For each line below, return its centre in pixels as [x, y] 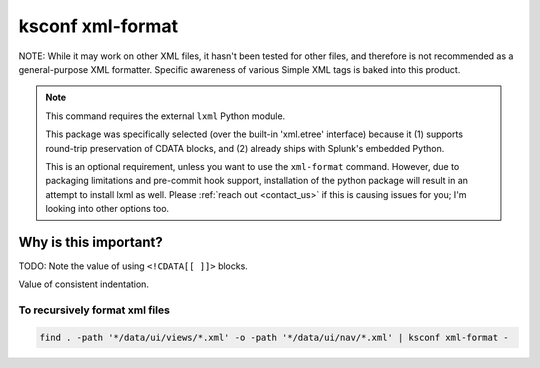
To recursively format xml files [94, 310]
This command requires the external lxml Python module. [165, 116]
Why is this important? [91, 241]
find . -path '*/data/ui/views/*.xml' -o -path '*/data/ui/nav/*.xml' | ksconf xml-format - [274, 337]
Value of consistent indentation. [84, 284]
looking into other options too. [107, 209]
